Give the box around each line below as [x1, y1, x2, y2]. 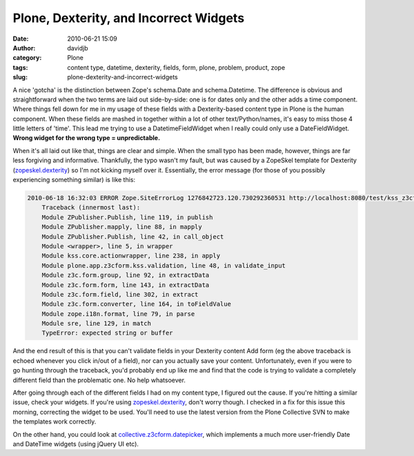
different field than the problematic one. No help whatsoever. [12, 376, 186, 384]
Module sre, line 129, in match [41, 319, 152, 328]
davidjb [67, 43, 89, 52]
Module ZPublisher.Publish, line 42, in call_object [41, 232, 224, 241]
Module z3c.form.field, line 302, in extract [41, 290, 199, 298]
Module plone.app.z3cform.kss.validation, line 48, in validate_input [41, 261, 286, 269]
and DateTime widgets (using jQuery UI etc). [12, 439, 139, 448]
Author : [12, 43, 36, 52]
